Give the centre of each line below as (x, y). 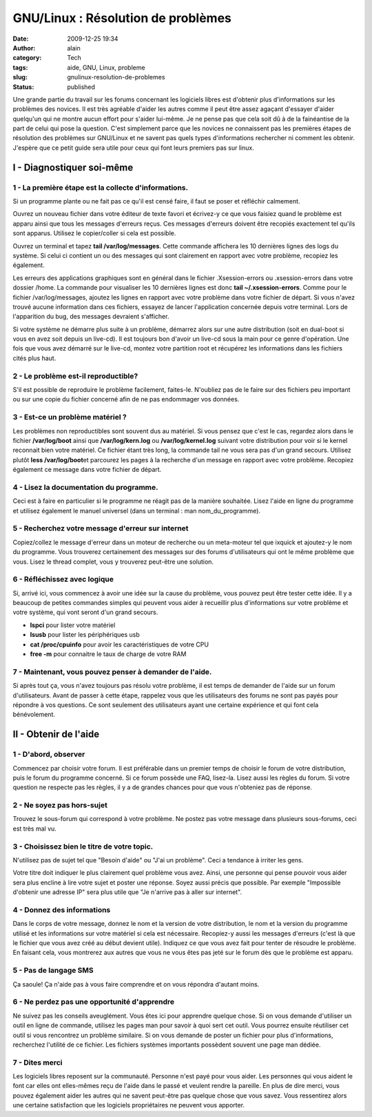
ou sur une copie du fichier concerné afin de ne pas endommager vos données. (126, 399)
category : (27, 58)
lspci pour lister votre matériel (73, 625)
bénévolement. (34, 715)
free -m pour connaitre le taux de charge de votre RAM (108, 654)
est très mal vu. (34, 829)
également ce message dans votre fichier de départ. (87, 470)
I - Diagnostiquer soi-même (73, 167)
